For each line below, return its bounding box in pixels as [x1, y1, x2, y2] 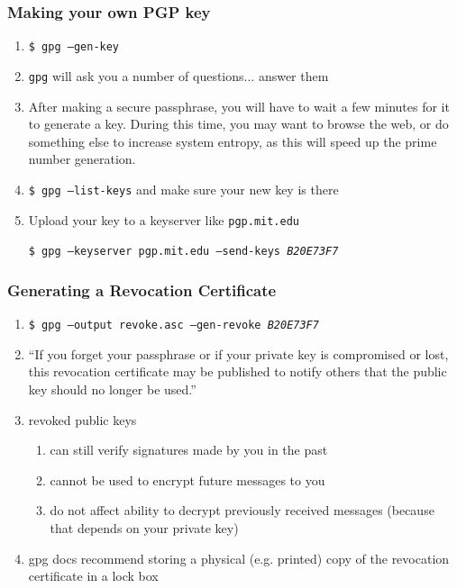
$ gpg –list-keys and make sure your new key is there [28, 179, 339, 198]
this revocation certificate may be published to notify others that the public [28, 362, 447, 381]
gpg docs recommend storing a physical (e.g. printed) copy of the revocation [28, 548, 450, 567]
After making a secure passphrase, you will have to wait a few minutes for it [28, 96, 450, 115]
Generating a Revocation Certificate [7, 278, 277, 301]
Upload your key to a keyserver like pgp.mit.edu [28, 210, 299, 229]
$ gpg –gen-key [28, 41, 120, 54]
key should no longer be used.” [28, 379, 197, 398]
